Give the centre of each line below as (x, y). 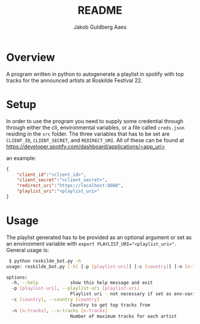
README (100, 10)
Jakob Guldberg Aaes (100, 27)
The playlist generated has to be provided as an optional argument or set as (99, 237)
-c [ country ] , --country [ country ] (56, 299)
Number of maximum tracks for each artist (124, 316)
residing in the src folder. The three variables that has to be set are (88, 134)
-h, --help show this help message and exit (82, 283)
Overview (31, 57)
